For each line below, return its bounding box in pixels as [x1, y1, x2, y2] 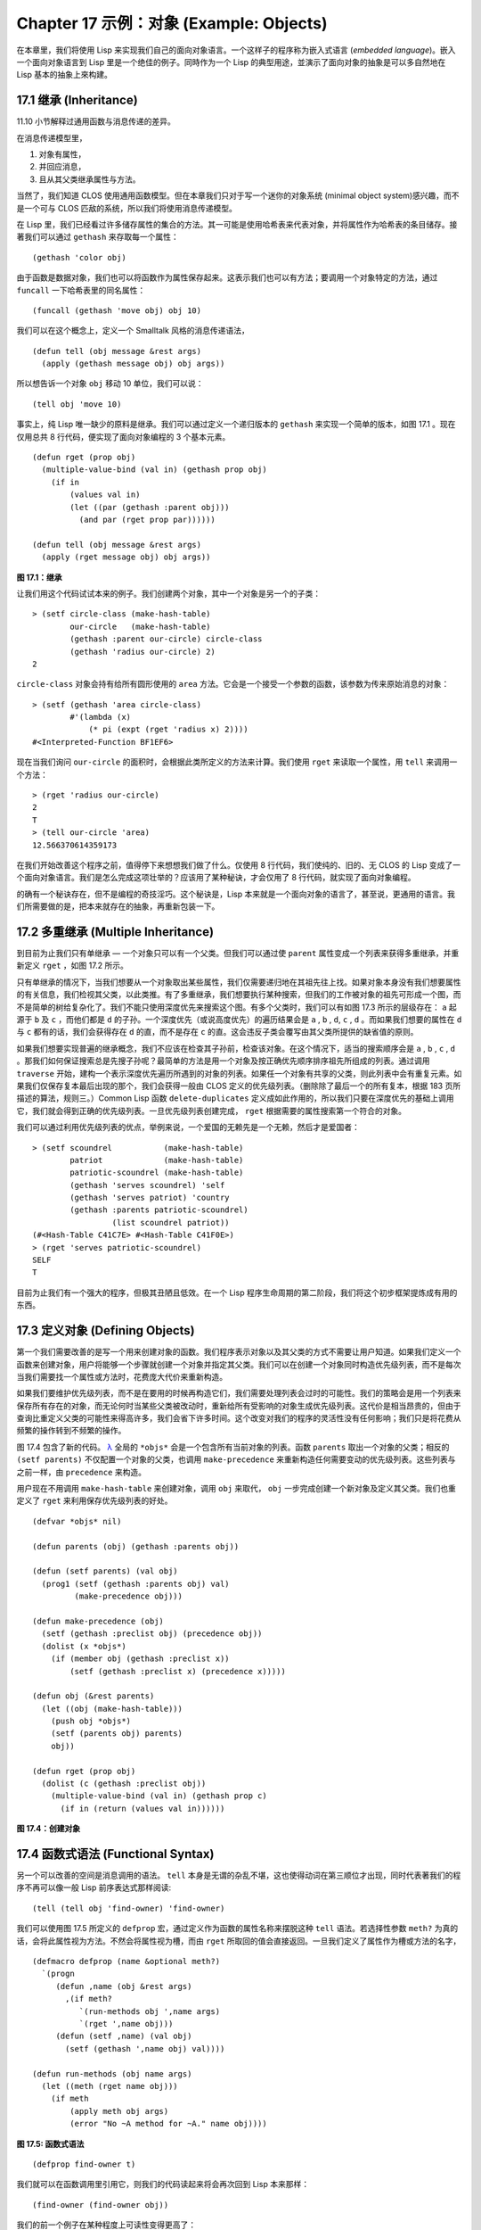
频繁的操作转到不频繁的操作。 [16, 1425, 126, 1436]
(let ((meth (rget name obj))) [41, 2081, 178, 2091]
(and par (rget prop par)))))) [78, 515, 216, 524]
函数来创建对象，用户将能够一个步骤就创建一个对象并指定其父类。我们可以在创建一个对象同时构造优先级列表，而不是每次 [16, 1359, 461, 1369]
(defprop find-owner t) [32, 2159, 136, 2169]
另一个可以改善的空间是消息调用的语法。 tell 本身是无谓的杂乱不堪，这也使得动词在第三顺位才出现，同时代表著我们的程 [16, 1870, 461, 1881]
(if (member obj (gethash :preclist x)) [50, 1654, 231, 1664]
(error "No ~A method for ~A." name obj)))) [69, 2118, 267, 2129]
